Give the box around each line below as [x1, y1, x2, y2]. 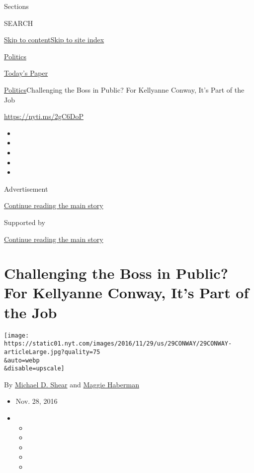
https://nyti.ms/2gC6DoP [4, 111, 84, 121]
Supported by [4, 217, 45, 227]
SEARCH [4, 17, 33, 28]
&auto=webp [4, 356, 40, 364]
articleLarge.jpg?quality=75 [4, 348, 100, 355]
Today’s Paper [4, 68, 48, 78]
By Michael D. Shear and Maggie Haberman [4, 379, 139, 389]
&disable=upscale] [4, 365, 65, 372]
